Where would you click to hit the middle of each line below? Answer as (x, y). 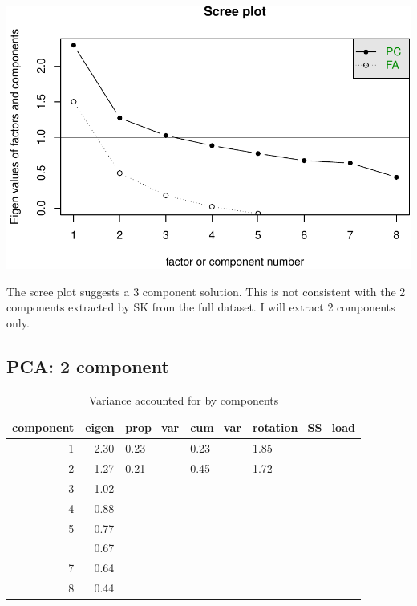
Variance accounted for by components (184, 399)
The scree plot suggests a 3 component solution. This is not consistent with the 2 (206, 291)
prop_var (152, 427)
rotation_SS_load (304, 427)
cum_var (216, 427)
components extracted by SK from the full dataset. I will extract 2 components (201, 307)
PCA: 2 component (88, 366)
